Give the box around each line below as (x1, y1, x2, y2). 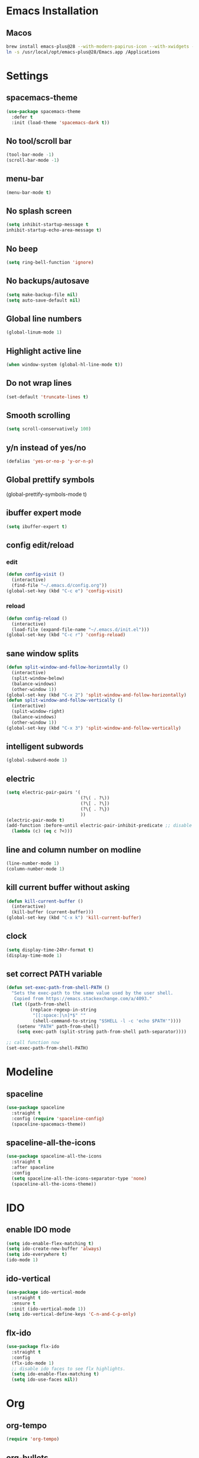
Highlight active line (6, 346, 82, 356)
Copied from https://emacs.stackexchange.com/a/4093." (14, 996, 152, 1002)
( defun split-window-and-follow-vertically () (6, 697, 123, 703)
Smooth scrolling (6, 410, 70, 420)
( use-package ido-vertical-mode (6, 1289, 86, 1295)
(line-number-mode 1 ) (6, 860, 60, 866)
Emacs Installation (6, 4, 99, 18)
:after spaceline (11, 1164, 54, 1171)
